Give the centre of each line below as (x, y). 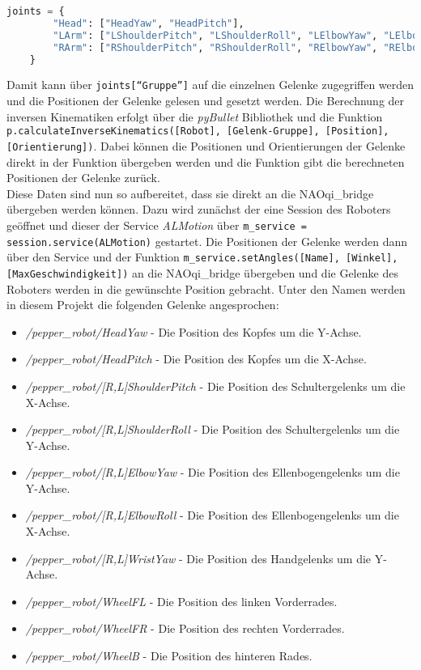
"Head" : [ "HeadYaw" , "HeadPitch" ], (149, 23)
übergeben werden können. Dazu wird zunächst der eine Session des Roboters (199, 209)
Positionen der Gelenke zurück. (83, 178)
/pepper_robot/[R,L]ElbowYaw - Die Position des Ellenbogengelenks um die (213, 472)
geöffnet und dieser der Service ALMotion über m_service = (157, 225)
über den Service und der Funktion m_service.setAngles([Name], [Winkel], (202, 257)
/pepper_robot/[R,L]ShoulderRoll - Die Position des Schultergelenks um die (213, 429)
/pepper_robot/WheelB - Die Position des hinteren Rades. (169, 656)
